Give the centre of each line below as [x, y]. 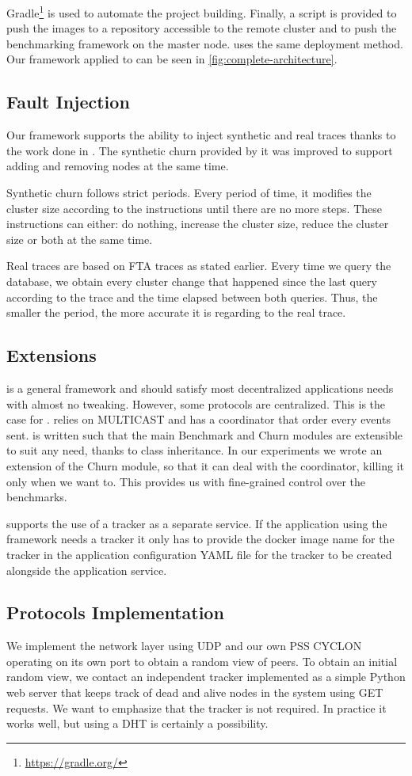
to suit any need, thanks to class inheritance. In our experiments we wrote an [195, 450]
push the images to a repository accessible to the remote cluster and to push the [202, 28]
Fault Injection [68, 102]
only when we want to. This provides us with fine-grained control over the [186, 481]
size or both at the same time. [80, 239]
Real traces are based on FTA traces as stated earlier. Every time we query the [199, 266]
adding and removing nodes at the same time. [118, 166]
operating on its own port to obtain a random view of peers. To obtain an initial [202, 661]
